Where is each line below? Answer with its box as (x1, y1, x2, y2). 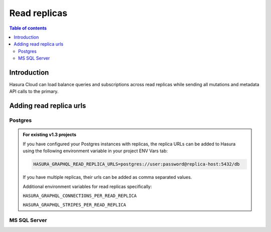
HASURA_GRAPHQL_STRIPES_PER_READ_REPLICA (23, 202, 126, 208)
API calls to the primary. (9, 88, 59, 95)
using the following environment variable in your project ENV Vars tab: (23, 148, 168, 154)
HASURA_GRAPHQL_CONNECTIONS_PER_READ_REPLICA (23, 193, 137, 198)
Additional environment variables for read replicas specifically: (23, 183, 152, 189)
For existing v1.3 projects (23, 132, 77, 138)
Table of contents (9, 25, 47, 31)
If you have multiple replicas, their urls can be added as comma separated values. (23, 174, 192, 180)
